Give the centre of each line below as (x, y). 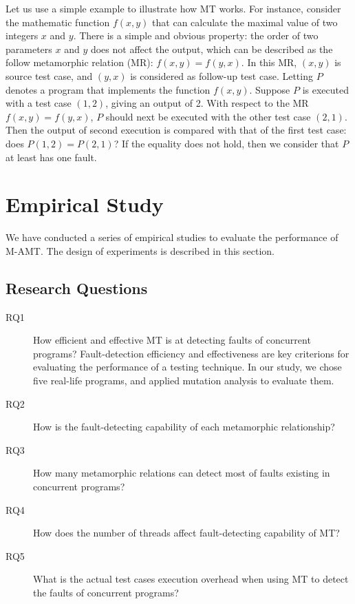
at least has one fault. (51, 157)
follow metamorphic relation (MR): (79, 62)
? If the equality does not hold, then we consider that (226, 143)
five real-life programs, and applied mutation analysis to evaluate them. (184, 381)
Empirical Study (85, 204)
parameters (29, 49)
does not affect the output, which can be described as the (212, 49)
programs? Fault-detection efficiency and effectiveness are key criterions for (191, 353)
